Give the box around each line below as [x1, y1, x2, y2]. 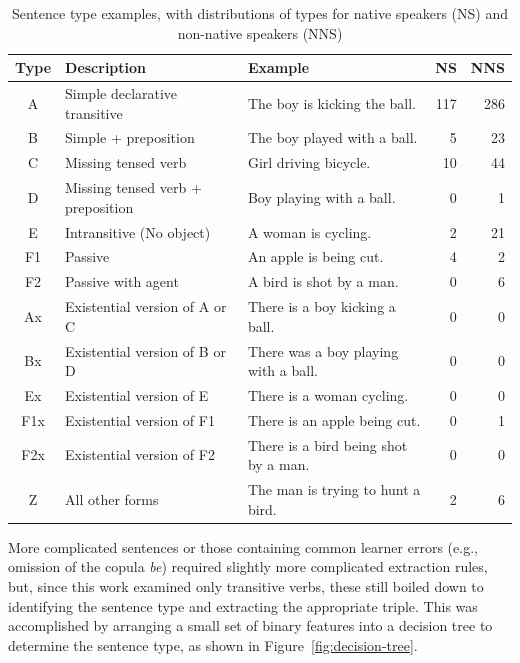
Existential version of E [65, 385, 209, 405]
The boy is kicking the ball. [247, 92, 417, 113]
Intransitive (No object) [65, 221, 211, 242]
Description [65, 57, 147, 78]
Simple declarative [65, 83, 178, 104]
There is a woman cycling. [247, 385, 409, 405]
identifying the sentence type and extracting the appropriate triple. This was [8, 595, 478, 616]
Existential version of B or [65, 340, 226, 361]
